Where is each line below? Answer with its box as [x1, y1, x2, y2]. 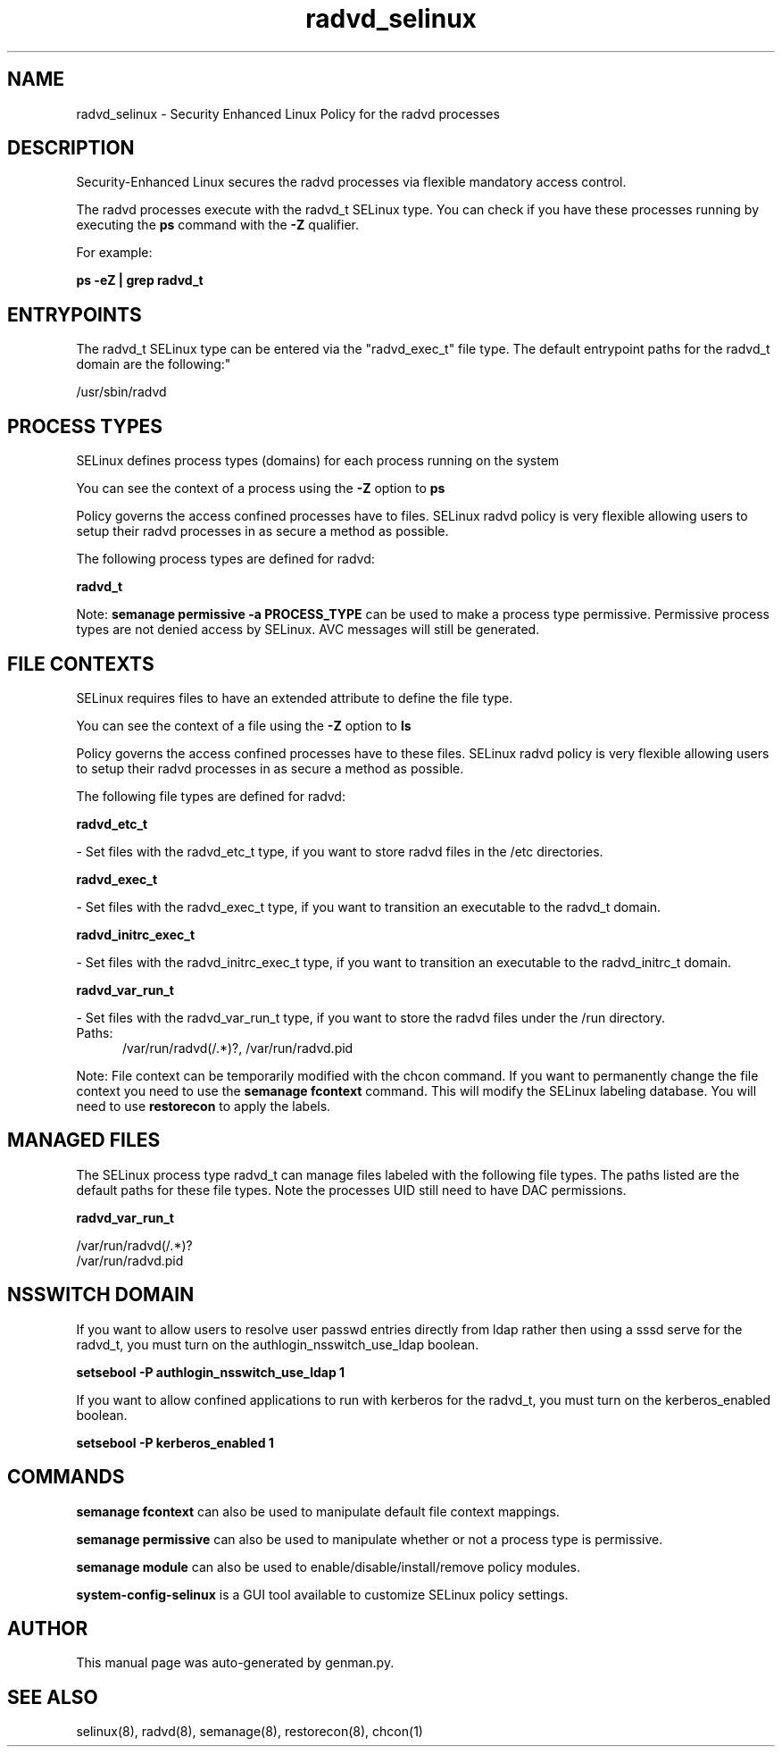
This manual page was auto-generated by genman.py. [76, 1655, 395, 1671]
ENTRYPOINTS [7, 303, 142, 326]
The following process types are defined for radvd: [76, 551, 375, 567]
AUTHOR [7, 1616, 88, 1640]
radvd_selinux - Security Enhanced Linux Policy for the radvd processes [76, 105, 500, 121]
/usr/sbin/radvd [76, 384, 167, 400]
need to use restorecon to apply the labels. [76, 1098, 331, 1114]
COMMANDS [7, 1466, 125, 1489]
